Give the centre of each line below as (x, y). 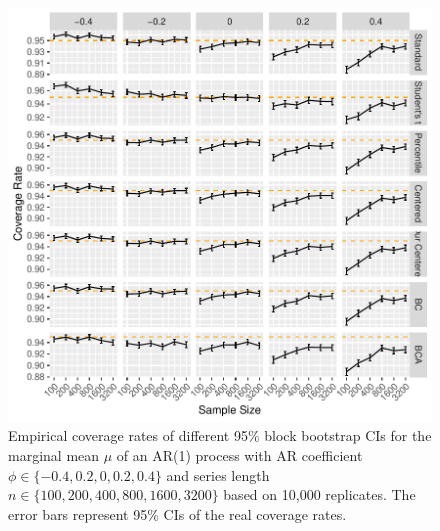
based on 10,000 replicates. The (319, 494)
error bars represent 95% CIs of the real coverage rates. (177, 513)
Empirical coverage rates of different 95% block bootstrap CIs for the (220, 435)
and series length (218, 474)
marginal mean (54, 454)
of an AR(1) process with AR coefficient (239, 454)
